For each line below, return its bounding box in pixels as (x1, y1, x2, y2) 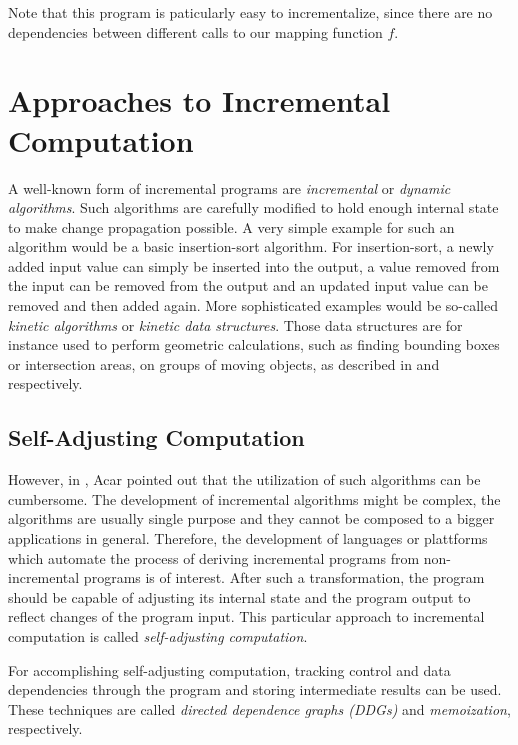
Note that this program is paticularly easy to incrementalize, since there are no (8, 2, 493, 22)
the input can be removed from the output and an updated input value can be (8, 275, 489, 296)
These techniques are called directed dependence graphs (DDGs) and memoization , (8, 698, 511, 719)
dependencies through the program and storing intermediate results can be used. (8, 679, 502, 700)
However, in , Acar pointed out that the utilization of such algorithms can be (8, 469, 481, 490)
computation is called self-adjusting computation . (8, 625, 308, 646)
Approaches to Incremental (8, 80, 391, 121)
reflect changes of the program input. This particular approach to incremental (8, 606, 485, 627)
